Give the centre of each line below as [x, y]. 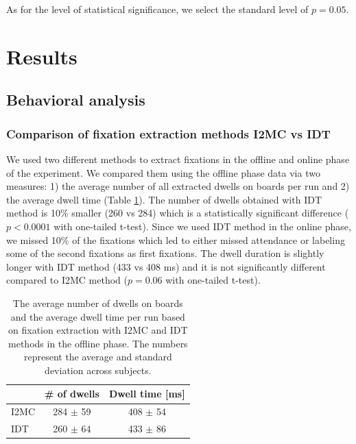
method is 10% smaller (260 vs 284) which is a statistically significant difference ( [178, 213]
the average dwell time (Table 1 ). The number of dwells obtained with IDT [164, 199]
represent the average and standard [98, 357]
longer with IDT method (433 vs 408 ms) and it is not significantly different [166, 266]
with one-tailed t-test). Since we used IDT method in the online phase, [202, 226]
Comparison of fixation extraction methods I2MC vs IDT [168, 133]
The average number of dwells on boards [98, 303]
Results [42, 56]
